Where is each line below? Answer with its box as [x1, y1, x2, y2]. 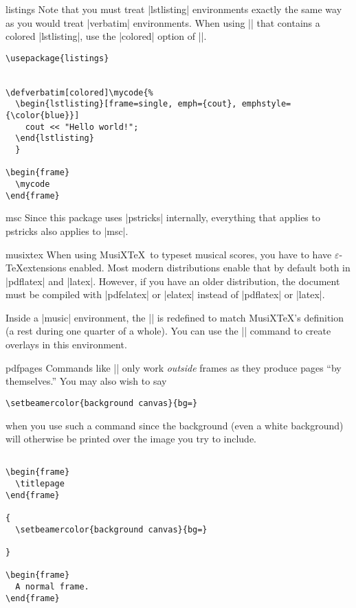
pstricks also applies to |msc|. [5, 223, 129, 238]
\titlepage [15, 479, 65, 488]
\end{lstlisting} [15, 133, 94, 144]
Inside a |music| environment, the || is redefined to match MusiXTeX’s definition [5, 310, 344, 324]
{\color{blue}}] [5, 111, 80, 121]
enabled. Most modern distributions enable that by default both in [69, 260, 351, 275]
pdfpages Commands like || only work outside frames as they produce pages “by [5, 360, 342, 374]
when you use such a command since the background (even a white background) [5, 418, 344, 432]
